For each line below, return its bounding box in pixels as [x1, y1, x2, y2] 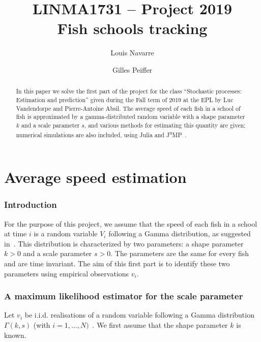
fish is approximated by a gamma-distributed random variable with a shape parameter [16, 112, 245, 121]
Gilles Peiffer [112, 64, 153, 75]
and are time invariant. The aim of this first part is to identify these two [4, 258, 230, 268]
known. [4, 329, 26, 340]
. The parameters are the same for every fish [110, 248, 249, 259]
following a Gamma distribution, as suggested [108, 228, 251, 239]
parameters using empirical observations [4, 268, 129, 278]
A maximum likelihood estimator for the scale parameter [4, 290, 243, 302]
